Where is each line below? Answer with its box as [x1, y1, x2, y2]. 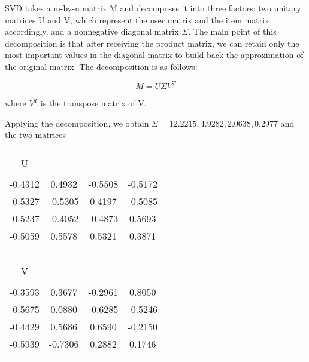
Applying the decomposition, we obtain [5, 116, 149, 129]
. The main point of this [188, 25, 277, 38]
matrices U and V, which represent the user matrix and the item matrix [5, 13, 269, 26]
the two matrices [5, 128, 66, 141]
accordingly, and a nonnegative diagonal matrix [5, 25, 179, 38]
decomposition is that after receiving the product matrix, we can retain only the [5, 36, 299, 49]
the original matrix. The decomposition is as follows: [5, 60, 198, 72]
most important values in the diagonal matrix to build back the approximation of [5, 48, 304, 61]
